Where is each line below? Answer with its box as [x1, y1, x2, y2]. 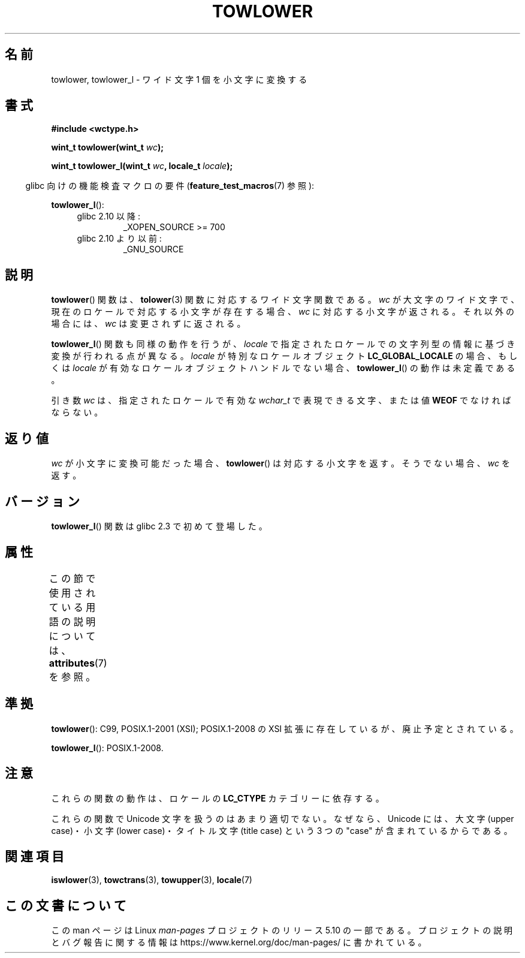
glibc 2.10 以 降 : [77, 211, 140, 222]
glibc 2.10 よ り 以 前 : [77, 233, 162, 244]
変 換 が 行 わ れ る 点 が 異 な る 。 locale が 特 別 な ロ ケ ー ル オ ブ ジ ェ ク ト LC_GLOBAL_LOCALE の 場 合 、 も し [51, 351, 518, 361]
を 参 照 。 [49, 670, 96, 683]
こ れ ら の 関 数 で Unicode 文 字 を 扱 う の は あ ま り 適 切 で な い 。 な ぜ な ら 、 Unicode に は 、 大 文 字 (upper [51, 813, 514, 824]
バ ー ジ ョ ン [5, 493, 80, 509]
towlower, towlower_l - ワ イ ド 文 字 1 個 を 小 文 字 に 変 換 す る [51, 74, 307, 85]
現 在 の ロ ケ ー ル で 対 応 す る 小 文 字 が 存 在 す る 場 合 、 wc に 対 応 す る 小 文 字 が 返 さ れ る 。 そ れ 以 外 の [51, 306, 514, 317]
